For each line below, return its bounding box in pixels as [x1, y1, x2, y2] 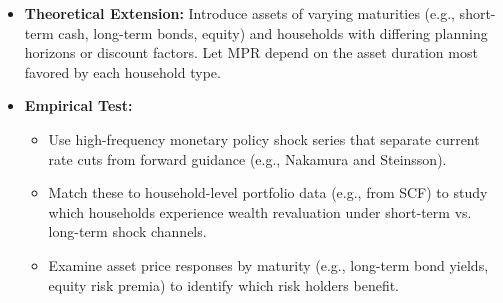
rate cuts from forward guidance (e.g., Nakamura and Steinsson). [48, 148, 447, 169]
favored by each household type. [24, 61, 221, 82]
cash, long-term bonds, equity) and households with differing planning [58, 22, 488, 43]
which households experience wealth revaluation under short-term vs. [48, 201, 472, 222]
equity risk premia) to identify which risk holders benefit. [48, 274, 400, 295]
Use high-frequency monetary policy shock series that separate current [48, 128, 480, 149]
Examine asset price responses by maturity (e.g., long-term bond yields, [48, 254, 489, 275]
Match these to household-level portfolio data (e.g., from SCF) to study [48, 182, 488, 203]
